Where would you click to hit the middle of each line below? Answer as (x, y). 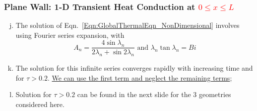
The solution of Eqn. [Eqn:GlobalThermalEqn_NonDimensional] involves (128, 25)
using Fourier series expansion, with (70, 35)
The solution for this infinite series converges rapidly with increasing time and (134, 68)
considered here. (40, 104)
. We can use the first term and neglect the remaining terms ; (140, 77)
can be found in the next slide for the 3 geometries (154, 94)
